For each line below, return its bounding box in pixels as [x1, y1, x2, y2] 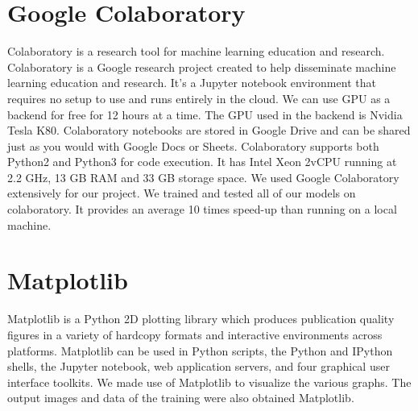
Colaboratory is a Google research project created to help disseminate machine [7, 58, 396, 75]
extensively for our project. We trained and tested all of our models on [7, 185, 356, 201]
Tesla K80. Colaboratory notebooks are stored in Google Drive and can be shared [7, 122, 411, 139]
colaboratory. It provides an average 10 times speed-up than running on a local [7, 201, 397, 218]
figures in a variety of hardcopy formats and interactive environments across [7, 326, 383, 342]
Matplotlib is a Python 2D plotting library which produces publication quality [7, 310, 395, 327]
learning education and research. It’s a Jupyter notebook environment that [7, 74, 376, 91]
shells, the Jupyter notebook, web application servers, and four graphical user [7, 358, 390, 375]
